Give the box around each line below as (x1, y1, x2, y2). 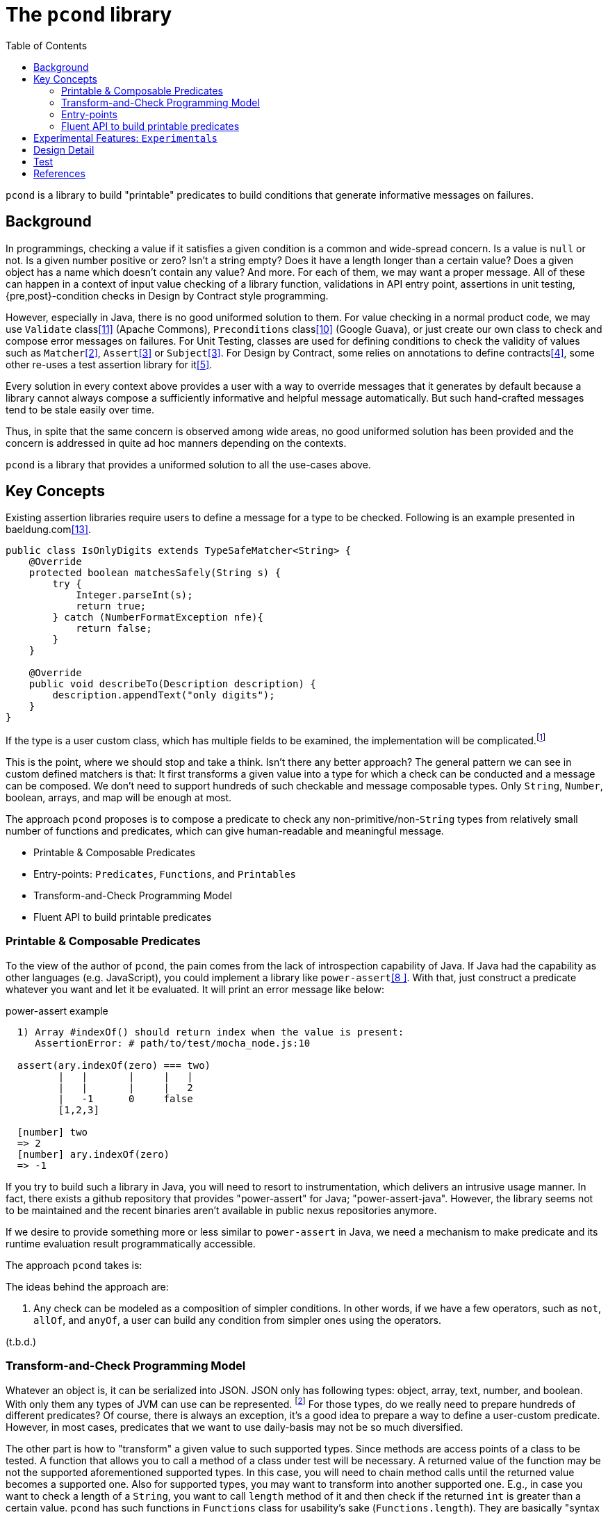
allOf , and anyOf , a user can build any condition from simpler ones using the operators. (33, 1313, 441, 1326)
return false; (76, 623, 152, 634)
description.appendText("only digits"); (52, 689, 275, 701)
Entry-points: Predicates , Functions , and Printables (33, 868, 297, 881)
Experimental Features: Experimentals (33, 131, 217, 144)
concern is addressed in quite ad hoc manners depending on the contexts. (6, 436, 347, 449)
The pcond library (6, 3, 172, 26)
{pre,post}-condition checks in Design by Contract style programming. (6, 289, 329, 302)
